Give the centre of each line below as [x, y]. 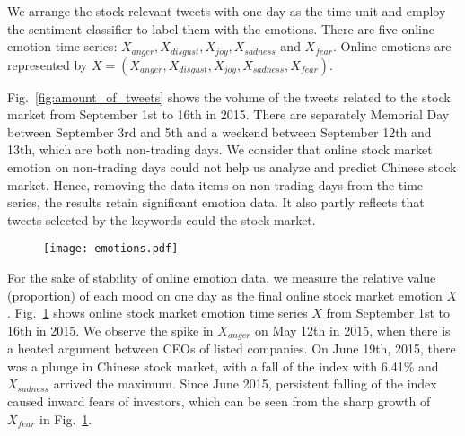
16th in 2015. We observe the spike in [110, 330]
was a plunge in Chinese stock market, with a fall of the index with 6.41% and [223, 366]
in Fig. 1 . [66, 419]
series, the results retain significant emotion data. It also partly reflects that [216, 202]
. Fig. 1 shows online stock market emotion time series [158, 313]
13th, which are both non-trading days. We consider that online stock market [220, 149]
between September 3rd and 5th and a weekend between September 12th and [219, 131]
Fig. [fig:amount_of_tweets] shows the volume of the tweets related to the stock [229, 96]
